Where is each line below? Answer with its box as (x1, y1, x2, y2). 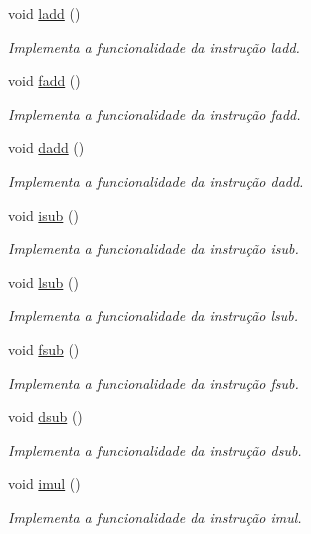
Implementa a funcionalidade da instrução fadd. (8, 103, 301, 124)
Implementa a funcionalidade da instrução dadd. (8, 170, 304, 191)
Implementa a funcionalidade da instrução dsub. (8, 439, 302, 460)
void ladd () (8, 3, 81, 23)
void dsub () (8, 406, 83, 427)
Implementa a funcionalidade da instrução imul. (8, 506, 302, 527)
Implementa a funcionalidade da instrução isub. (8, 238, 299, 259)
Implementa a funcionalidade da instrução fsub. (8, 372, 299, 393)
